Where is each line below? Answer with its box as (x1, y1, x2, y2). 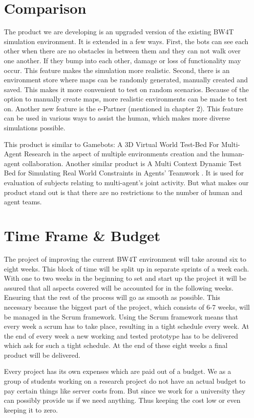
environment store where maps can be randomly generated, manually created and (4, 74, 248, 85)
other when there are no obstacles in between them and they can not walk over (4, 46, 241, 56)
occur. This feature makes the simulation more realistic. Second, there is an (4, 65, 230, 75)
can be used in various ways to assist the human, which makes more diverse (4, 113, 231, 123)
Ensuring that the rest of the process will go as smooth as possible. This (4, 292, 220, 302)
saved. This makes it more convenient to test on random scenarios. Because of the (4, 84, 249, 94)
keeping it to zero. (4, 404, 58, 415)
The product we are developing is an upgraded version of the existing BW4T (4, 26, 234, 37)
